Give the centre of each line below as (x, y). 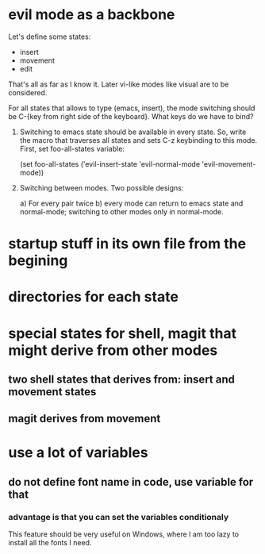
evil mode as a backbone (92, 15)
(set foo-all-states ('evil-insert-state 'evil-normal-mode (110, 164)
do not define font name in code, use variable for (131, 482)
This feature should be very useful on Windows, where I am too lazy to (124, 534)
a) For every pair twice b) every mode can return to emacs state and (131, 203)
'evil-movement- (229, 164)
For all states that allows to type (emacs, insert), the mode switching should (132, 108)
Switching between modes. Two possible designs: (102, 187)
